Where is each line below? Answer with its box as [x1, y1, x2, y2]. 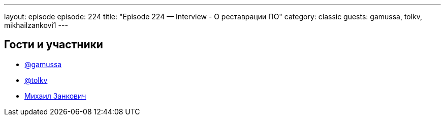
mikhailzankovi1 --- [4, 21, 68, 29]
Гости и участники [4, 38, 103, 51]
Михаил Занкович [24, 91, 86, 100]
